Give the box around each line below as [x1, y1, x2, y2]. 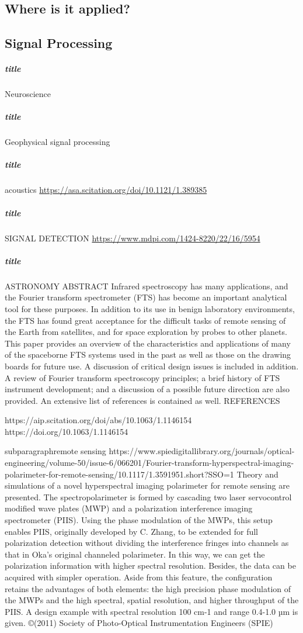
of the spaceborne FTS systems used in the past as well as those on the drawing [5, 348, 291, 361]
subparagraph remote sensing [5, 445, 106, 457]
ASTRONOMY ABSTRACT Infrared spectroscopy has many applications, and [5, 279, 288, 292]
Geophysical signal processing [5, 136, 110, 148]
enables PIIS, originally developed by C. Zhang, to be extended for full [5, 525, 259, 537]
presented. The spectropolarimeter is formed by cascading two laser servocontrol [5, 490, 292, 503]
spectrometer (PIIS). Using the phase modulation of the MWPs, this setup [5, 514, 273, 526]
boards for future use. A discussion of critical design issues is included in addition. [5, 359, 299, 372]
